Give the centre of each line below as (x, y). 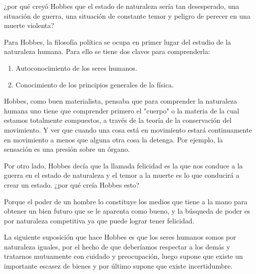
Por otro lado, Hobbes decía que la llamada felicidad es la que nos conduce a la (124, 165)
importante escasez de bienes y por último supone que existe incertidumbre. (118, 266)
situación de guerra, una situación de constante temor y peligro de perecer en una (127, 15)
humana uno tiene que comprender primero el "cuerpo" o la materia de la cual (122, 110)
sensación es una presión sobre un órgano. (67, 149)
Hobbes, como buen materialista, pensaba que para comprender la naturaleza (121, 101)
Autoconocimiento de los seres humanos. (76, 68)
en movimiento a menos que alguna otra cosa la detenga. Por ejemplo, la (113, 139)
